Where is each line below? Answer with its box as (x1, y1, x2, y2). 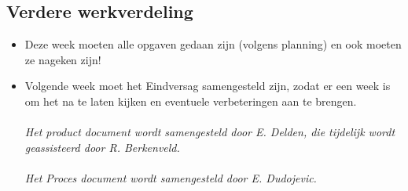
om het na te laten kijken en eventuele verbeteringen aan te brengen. (24, 92, 357, 109)
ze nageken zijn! (24, 51, 101, 67)
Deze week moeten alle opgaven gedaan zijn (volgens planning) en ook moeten (24, 36, 402, 52)
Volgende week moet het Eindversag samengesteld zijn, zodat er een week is (24, 77, 391, 94)
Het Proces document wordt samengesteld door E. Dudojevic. (24, 169, 317, 186)
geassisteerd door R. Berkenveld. (24, 139, 180, 155)
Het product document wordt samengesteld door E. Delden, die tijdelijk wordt (24, 124, 395, 140)
